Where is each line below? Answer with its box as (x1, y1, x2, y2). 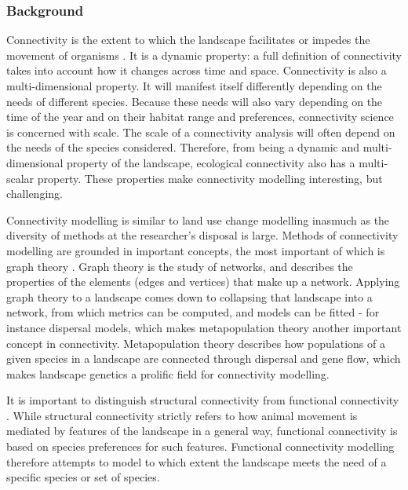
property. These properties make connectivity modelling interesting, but (37, 170, 383, 186)
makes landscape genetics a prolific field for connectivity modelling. (6, 365, 330, 382)
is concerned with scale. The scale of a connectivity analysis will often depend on (6, 123, 395, 140)
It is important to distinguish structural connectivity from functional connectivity (6, 392, 399, 408)
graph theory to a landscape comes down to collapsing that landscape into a (6, 288, 373, 305)
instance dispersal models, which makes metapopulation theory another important (6, 319, 402, 335)
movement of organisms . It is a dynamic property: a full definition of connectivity (6, 46, 402, 63)
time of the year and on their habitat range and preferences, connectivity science (6, 108, 394, 125)
